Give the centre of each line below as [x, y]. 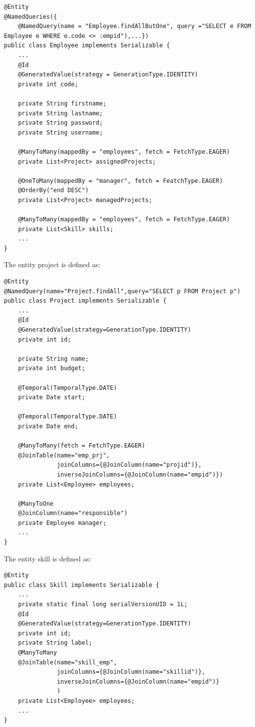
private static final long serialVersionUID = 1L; [103, 605]
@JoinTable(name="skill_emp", [68, 662]
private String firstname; [62, 103]
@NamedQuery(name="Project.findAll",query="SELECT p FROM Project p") [122, 291]
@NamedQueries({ [31, 17]
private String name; [53, 359]
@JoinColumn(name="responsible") [73, 513]
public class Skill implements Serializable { [82, 585]
